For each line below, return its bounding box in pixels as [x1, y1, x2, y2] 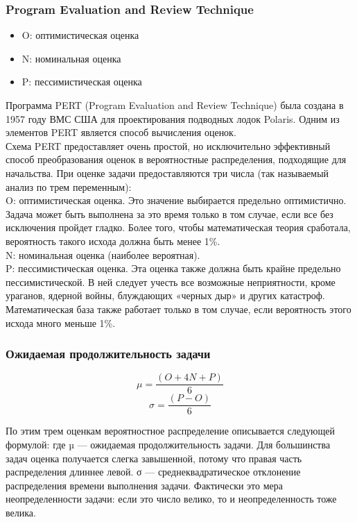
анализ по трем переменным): [6, 179, 132, 194]
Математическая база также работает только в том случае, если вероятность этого [6, 301, 351, 316]
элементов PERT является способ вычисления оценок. [6, 125, 236, 140]
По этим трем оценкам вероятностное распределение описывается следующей [6, 423, 335, 438]
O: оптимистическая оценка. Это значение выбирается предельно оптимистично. [6, 193, 347, 208]
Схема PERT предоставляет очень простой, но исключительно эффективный [6, 138, 331, 153]
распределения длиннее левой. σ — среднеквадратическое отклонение [6, 464, 301, 479]
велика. [6, 505, 36, 519]
